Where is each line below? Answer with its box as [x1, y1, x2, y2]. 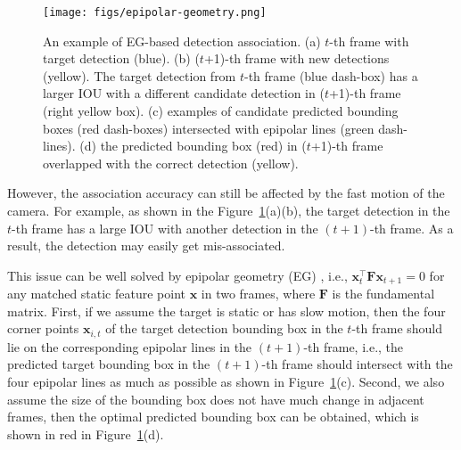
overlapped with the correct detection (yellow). [43, 153, 299, 172]
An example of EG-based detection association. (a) [43, 31, 321, 50]
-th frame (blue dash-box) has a [244, 66, 418, 85]
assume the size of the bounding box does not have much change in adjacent [7, 389, 424, 408]
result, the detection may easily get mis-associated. [7, 236, 285, 255]
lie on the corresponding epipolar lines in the [7, 337, 252, 356]
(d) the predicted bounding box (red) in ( [79, 136, 307, 155]
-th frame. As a [369, 218, 454, 237]
